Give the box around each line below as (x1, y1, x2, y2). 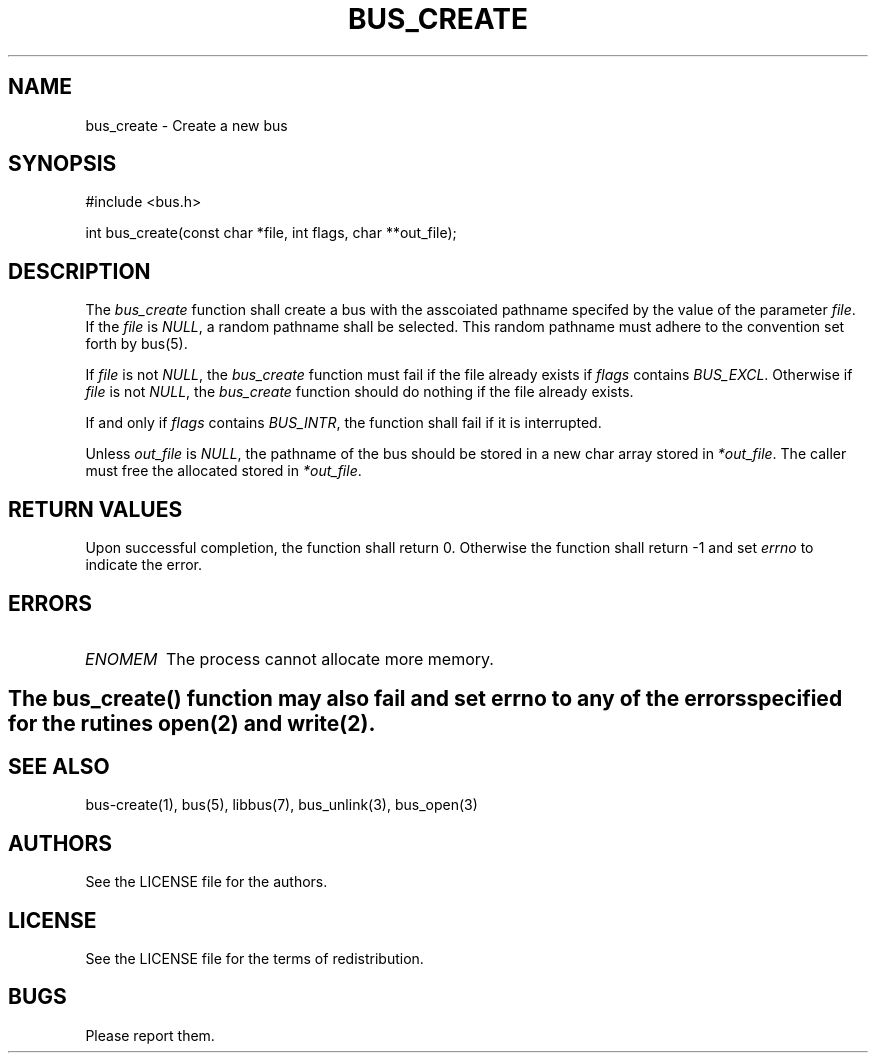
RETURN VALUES (8, 496, 183, 522)
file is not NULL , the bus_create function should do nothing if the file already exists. (85, 383, 634, 401)
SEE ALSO (8, 753, 110, 779)
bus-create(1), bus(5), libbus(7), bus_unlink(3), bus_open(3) (85, 796, 478, 814)
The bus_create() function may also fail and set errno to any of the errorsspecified (8, 686, 843, 712)
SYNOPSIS (8, 151, 117, 177)
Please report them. (85, 1026, 215, 1044)
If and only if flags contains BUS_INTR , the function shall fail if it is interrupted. (85, 414, 602, 432)
